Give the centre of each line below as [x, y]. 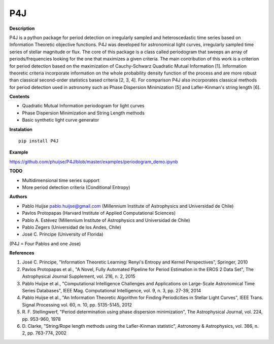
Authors [18, 197]
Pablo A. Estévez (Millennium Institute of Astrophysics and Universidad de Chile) [106, 220]
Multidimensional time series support [61, 180]
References [22, 253]
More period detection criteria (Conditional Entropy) [76, 187]
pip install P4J [39, 141]
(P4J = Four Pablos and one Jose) [45, 244]
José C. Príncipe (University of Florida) [63, 234]
